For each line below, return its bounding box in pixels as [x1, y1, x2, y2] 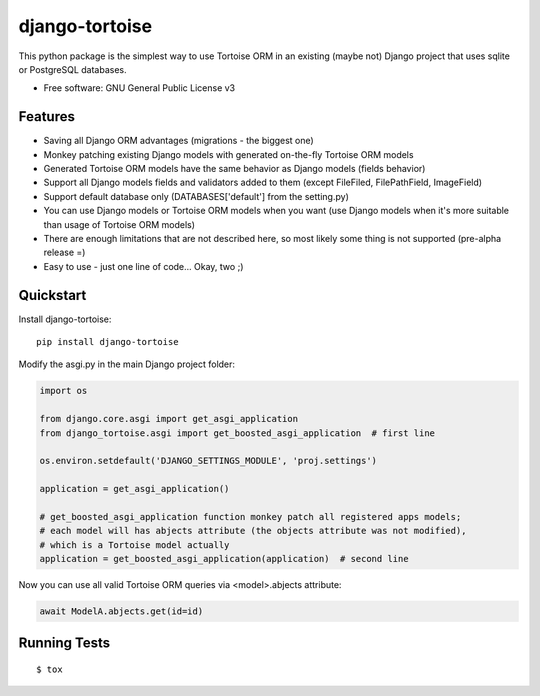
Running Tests [18, 635, 110, 652]
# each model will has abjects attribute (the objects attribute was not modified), [39, 525, 467, 537]
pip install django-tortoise [36, 336, 179, 348]
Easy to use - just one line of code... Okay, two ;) [43, 260, 244, 272]
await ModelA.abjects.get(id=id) [39, 606, 204, 617]
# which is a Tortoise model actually [39, 539, 230, 550]
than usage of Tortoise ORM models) [43, 218, 195, 230]
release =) [43, 246, 86, 259]
